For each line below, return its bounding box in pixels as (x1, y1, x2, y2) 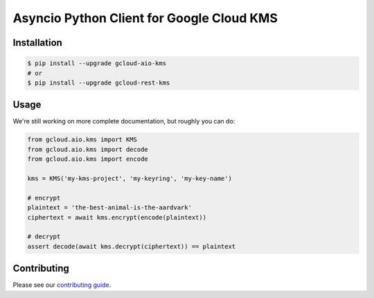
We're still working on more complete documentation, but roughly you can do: (12, 117, 235, 125)
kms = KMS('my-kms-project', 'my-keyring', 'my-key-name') (27, 174, 232, 182)
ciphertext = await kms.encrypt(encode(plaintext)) (27, 213, 207, 221)
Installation (12, 37, 62, 49)
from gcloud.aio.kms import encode (27, 155, 148, 163)
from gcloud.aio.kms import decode (27, 146, 148, 153)
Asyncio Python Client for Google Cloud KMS (12, 10, 278, 26)
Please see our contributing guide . (12, 281, 112, 289)
